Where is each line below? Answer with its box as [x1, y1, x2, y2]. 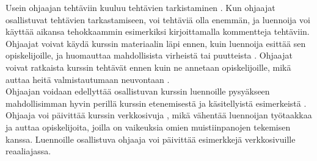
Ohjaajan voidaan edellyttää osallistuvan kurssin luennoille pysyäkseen [5, 85, 270, 98]
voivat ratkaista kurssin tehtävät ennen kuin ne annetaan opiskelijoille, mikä [5, 60, 291, 73]
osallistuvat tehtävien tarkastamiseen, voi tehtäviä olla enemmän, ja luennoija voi [5, 13, 310, 26]
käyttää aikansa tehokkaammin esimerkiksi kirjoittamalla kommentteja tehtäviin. [5, 25, 310, 38]
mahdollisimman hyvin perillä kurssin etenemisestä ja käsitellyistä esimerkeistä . [5, 96, 307, 109]
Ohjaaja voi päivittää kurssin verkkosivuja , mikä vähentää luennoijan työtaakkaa [5, 109, 312, 121]
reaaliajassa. [5, 145, 51, 157]
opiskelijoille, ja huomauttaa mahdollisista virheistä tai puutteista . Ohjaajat [5, 49, 293, 62]
